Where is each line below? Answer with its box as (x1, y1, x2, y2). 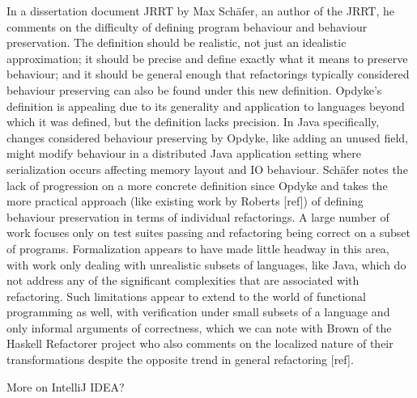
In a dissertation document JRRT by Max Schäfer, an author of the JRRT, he (6, 2, 395, 19)
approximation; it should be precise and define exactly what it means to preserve (6, 49, 408, 66)
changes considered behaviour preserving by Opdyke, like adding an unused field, (6, 129, 408, 146)
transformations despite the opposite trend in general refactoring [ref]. (6, 351, 354, 368)
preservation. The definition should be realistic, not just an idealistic (6, 34, 347, 51)
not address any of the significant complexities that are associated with (6, 272, 360, 289)
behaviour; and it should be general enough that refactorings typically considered (6, 66, 410, 83)
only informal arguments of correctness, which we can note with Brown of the (6, 319, 392, 336)
